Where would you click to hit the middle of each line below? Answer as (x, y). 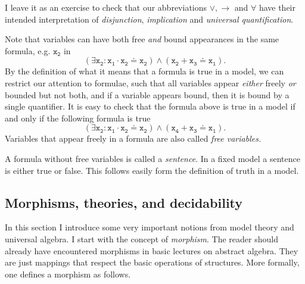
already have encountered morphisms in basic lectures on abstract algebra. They (152, 250)
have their (277, 7)
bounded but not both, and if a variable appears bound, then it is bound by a (147, 94)
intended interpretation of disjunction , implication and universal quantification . (149, 19)
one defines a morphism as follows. (68, 274)
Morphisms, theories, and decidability (124, 202)
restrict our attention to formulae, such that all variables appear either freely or (150, 82)
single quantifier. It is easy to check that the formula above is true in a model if (150, 106)
